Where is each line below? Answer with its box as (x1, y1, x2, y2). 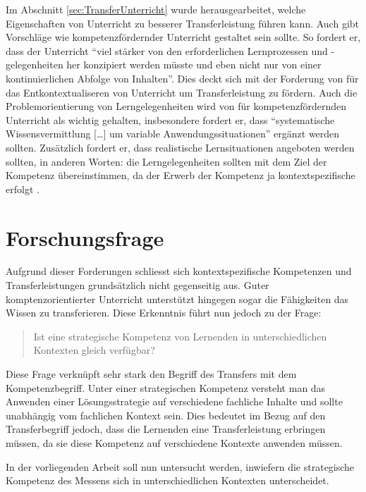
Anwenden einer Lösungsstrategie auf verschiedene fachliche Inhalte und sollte (6, 394, 343, 409)
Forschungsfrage (6, 223, 164, 252)
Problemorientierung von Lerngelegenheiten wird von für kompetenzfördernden (6, 99, 346, 113)
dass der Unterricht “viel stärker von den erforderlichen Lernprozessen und (6, 43, 328, 58)
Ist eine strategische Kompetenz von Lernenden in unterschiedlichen (33, 328, 327, 343)
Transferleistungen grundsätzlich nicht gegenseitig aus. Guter (6, 278, 269, 293)
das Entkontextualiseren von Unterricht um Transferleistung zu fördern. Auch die (6, 85, 358, 99)
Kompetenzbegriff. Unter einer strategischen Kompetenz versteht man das (6, 380, 326, 395)
